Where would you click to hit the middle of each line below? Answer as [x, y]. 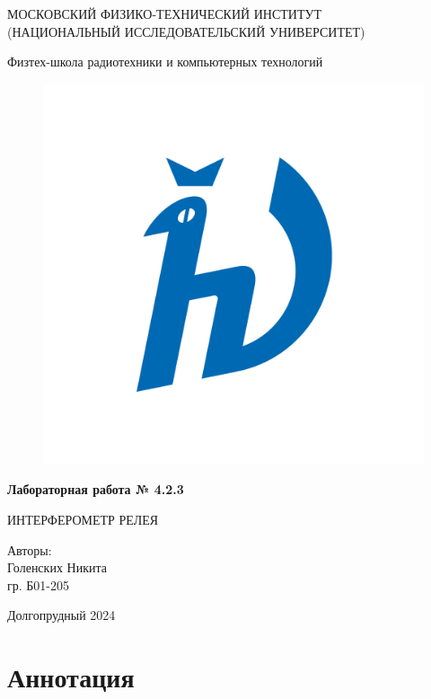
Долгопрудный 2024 [62, 615]
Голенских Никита [57, 567]
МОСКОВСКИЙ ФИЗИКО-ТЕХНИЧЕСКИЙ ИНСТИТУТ [164, 13]
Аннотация [71, 677]
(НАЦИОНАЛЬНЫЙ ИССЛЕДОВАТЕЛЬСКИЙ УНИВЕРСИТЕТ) [186, 31]
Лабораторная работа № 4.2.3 [96, 489]
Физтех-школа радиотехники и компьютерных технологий [165, 62]
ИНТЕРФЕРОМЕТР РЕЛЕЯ [83, 519]
